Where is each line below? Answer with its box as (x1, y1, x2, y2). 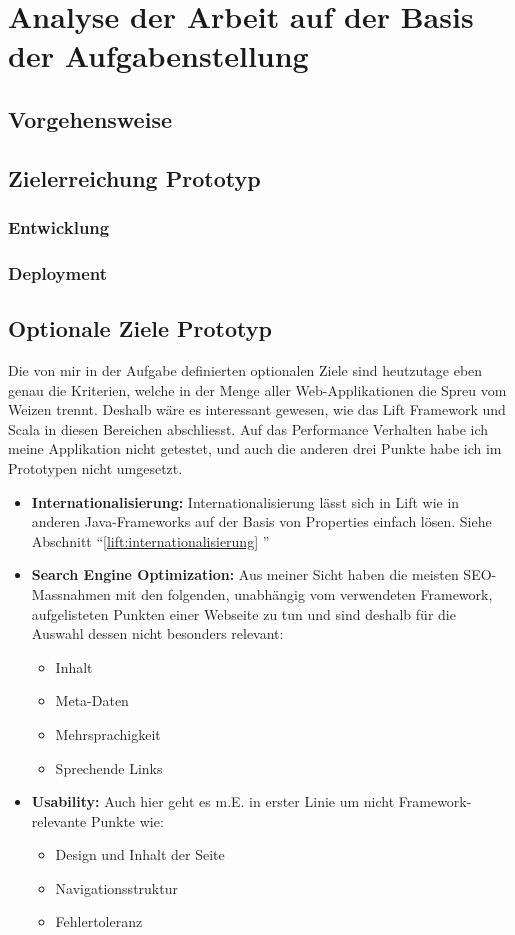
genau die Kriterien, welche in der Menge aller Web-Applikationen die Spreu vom (8, 379, 507, 400)
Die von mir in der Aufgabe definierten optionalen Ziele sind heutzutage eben (8, 360, 483, 381)
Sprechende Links (55, 757, 163, 778)
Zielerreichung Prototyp (8, 162, 261, 193)
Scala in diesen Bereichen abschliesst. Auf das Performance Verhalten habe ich (8, 418, 489, 439)
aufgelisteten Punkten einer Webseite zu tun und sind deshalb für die (31, 603, 456, 624)
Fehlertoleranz (55, 911, 143, 932)
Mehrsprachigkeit (55, 723, 161, 744)
